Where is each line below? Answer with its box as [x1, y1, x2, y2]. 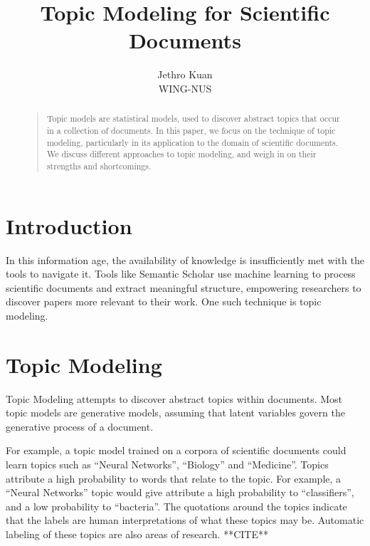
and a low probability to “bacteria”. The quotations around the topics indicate [6, 498, 347, 513]
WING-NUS [158, 80, 212, 95]
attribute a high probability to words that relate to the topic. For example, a [6, 471, 342, 485]
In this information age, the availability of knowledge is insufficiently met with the [6, 252, 364, 267]
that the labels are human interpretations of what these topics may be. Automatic [6, 513, 364, 527]
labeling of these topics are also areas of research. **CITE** [6, 526, 268, 541]
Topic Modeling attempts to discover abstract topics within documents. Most [6, 391, 343, 406]
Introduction [6, 211, 132, 240]
